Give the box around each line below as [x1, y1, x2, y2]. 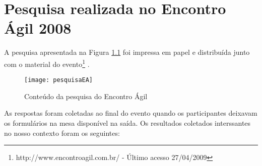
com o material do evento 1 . [4, 57, 90, 69]
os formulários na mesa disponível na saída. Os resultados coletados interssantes [4, 118, 251, 128]
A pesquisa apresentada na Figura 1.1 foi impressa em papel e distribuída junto [4, 47, 250, 57]
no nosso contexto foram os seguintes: [4, 127, 120, 138]
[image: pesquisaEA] [24, 76, 93, 84]
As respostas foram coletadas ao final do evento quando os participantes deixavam [4, 108, 257, 118]
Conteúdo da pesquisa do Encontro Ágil [24, 91, 148, 101]
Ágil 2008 [4, 18, 72, 38]
